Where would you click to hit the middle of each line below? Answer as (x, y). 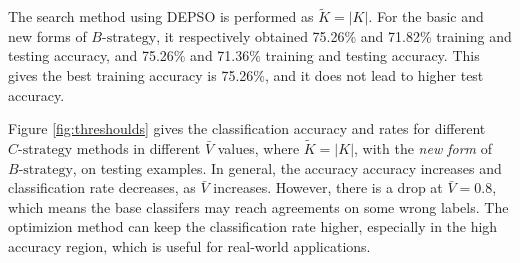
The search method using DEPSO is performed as (161, 16)
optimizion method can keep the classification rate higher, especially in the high (253, 226)
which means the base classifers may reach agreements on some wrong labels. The (258, 206)
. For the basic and (426, 16)
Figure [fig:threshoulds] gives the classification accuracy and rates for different (247, 128)
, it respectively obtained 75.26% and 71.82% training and (334, 35)
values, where (258, 148)
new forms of (47, 35)
